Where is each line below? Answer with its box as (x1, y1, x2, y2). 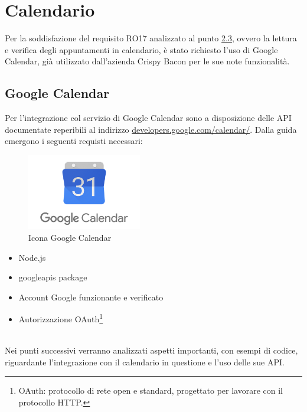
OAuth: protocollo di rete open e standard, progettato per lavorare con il (18, 384, 283, 397)
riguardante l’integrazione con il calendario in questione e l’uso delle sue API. (5, 355, 285, 368)
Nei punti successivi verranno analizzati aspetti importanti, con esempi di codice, (5, 344, 298, 357)
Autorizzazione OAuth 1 (18, 311, 103, 325)
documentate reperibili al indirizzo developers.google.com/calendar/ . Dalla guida (5, 123, 297, 135)
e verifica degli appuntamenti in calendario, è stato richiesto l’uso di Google (5, 43, 278, 55)
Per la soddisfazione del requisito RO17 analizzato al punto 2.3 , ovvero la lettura (5, 32, 297, 44)
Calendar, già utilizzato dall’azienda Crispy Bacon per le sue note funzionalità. (5, 55, 290, 67)
